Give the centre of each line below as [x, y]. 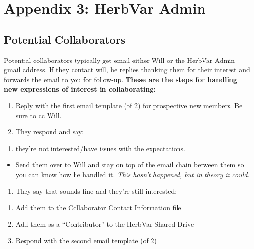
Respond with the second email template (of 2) [86, 240]
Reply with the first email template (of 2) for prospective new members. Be [129, 105]
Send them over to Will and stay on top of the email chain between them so [130, 165]
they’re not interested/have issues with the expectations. [100, 148]
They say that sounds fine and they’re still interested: [96, 191]
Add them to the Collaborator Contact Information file [98, 207]
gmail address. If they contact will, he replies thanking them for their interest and [127, 70]
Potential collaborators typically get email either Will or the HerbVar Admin [120, 60]
